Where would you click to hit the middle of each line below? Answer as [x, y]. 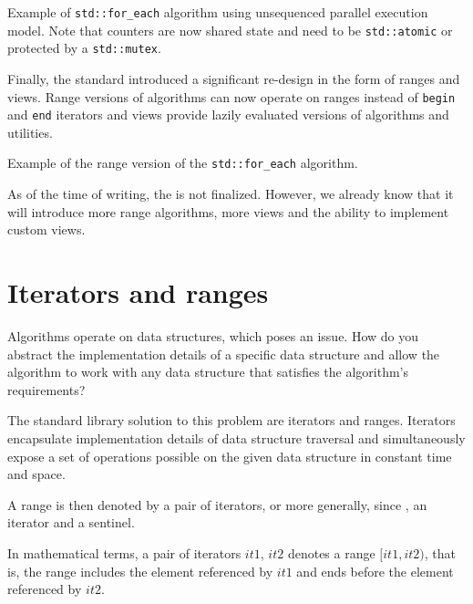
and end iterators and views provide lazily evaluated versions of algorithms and [228, 115]
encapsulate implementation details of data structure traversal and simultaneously [236, 438]
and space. [36, 474]
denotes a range [331, 552]
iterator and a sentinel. [71, 522]
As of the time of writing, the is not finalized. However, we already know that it [231, 194]
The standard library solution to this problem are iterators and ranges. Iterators [231, 420]
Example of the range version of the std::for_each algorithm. [183, 163]
